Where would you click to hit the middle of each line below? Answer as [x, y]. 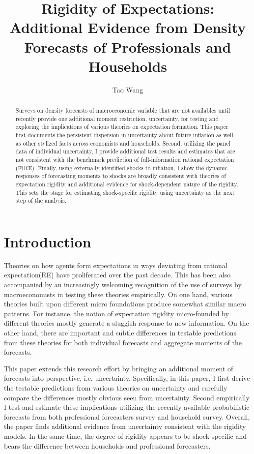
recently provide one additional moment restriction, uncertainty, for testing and [117, 118]
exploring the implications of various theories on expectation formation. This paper [122, 127]
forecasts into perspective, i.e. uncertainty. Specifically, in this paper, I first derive [127, 378]
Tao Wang [128, 89]
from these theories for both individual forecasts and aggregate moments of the [123, 342]
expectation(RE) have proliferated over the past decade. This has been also [117, 275]
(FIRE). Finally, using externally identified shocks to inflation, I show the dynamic [121, 167]
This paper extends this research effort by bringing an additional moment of [119, 368]
